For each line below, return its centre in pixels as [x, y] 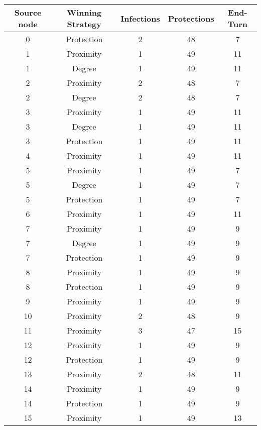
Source [28, 12]
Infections [140, 18]
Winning [84, 12]
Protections [191, 18]
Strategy [84, 24]
